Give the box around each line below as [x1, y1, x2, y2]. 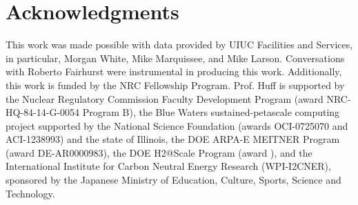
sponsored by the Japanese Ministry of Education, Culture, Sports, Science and [6, 173, 341, 187]
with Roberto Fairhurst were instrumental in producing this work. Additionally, [6, 64, 342, 79]
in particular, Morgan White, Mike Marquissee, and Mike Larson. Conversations [6, 50, 345, 65]
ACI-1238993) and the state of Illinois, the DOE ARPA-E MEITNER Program [6, 132, 340, 146]
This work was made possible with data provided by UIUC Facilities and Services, [6, 37, 353, 52]
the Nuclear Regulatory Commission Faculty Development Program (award [6, 91, 324, 106]
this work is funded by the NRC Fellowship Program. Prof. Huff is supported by [6, 77, 345, 92]
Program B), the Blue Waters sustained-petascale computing [82, 105, 340, 119]
